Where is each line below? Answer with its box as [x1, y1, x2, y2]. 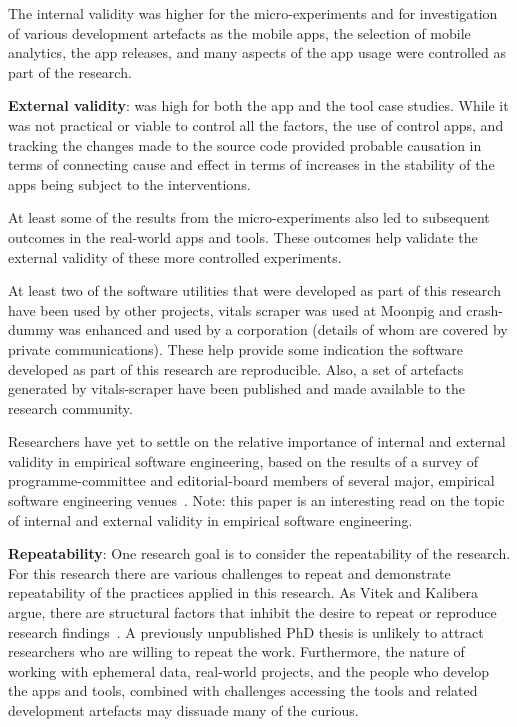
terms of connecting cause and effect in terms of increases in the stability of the [8, 154, 495, 175]
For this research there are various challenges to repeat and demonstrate [8, 562, 451, 583]
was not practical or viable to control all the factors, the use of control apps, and [8, 114, 504, 135]
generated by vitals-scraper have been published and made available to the [8, 378, 465, 399]
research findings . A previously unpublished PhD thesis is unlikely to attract [8, 621, 484, 642]
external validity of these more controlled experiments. [8, 246, 342, 267]
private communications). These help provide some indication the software [8, 338, 464, 359]
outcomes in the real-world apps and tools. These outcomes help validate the [8, 226, 478, 247]
